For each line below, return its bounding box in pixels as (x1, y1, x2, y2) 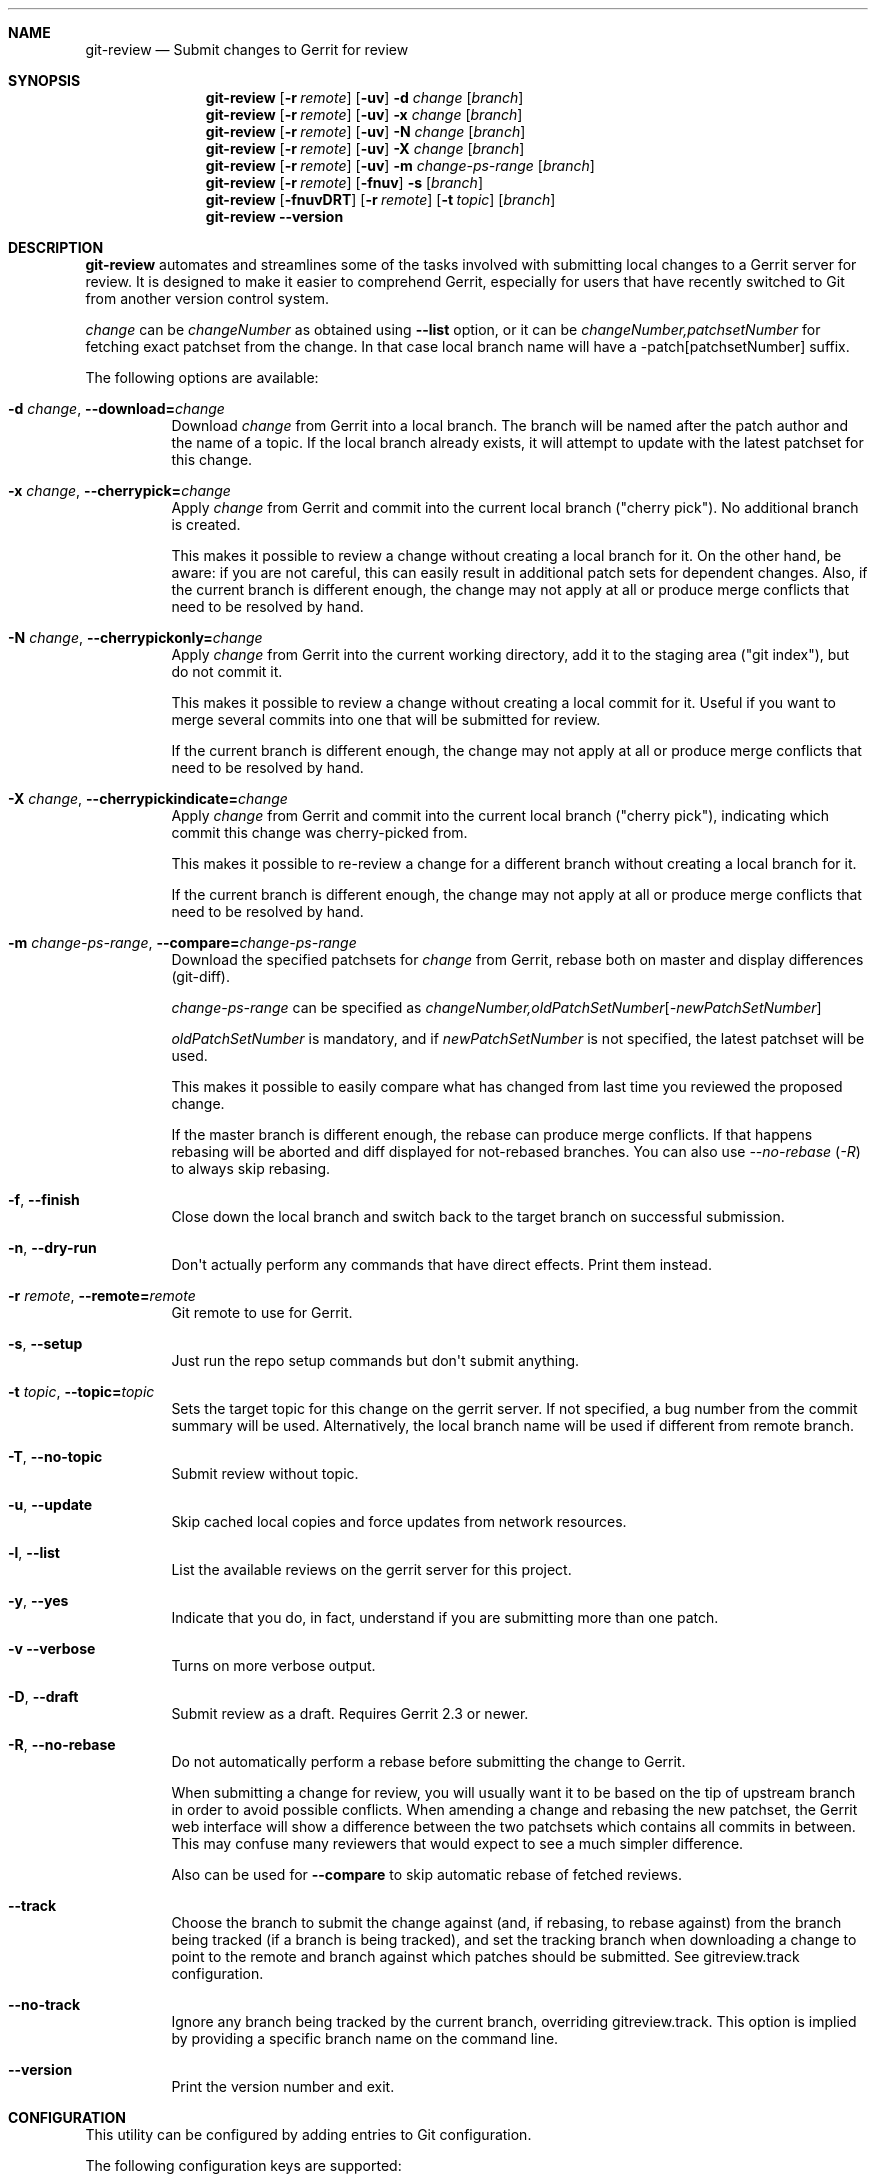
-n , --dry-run (8, 1239, 97, 1256)
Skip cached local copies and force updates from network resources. (171, 1513, 627, 1530)
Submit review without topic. (171, 1465, 359, 1482)
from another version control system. (85, 290, 329, 307)
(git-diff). (171, 968, 230, 985)
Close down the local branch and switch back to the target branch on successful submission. (171, 1208, 785, 1225)
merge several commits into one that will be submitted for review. (171, 711, 601, 728)
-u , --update (8, 1496, 93, 1513)
